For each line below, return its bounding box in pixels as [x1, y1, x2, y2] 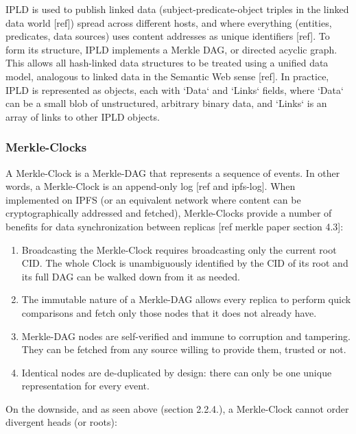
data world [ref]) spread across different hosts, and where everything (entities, [5, 15, 332, 29]
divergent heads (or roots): [5, 415, 117, 429]
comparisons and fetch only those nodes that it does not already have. [21, 305, 317, 320]
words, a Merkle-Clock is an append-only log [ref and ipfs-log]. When [5, 179, 296, 193]
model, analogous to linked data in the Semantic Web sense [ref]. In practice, [5, 69, 329, 83]
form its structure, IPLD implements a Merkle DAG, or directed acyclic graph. [5, 42, 337, 56]
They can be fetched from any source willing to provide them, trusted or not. [21, 342, 346, 357]
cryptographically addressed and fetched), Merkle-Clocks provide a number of [5, 206, 332, 220]
